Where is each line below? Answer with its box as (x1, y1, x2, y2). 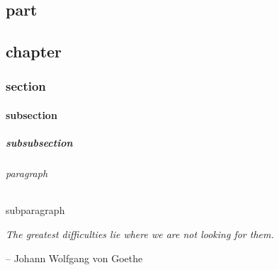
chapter (6, 40, 62, 62)
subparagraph (6, 203, 65, 218)
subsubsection (6, 135, 73, 150)
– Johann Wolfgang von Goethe (6, 250, 143, 265)
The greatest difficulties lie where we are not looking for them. (6, 226, 274, 241)
